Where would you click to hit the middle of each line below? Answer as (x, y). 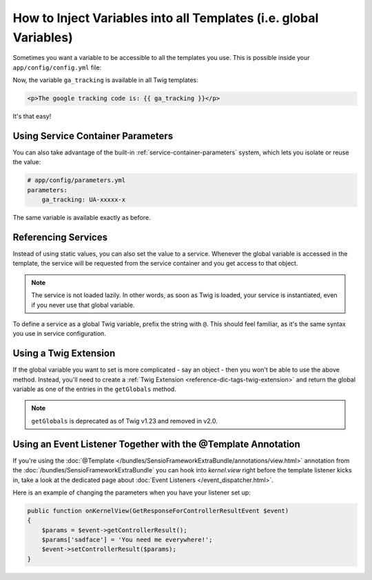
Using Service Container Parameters (93, 136)
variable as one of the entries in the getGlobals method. (95, 389)
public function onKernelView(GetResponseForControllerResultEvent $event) (158, 511)
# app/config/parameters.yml (76, 180)
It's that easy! (32, 117)
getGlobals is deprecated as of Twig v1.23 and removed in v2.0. (125, 421)
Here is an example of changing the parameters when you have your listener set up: (132, 492)
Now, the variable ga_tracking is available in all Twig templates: (106, 80)
